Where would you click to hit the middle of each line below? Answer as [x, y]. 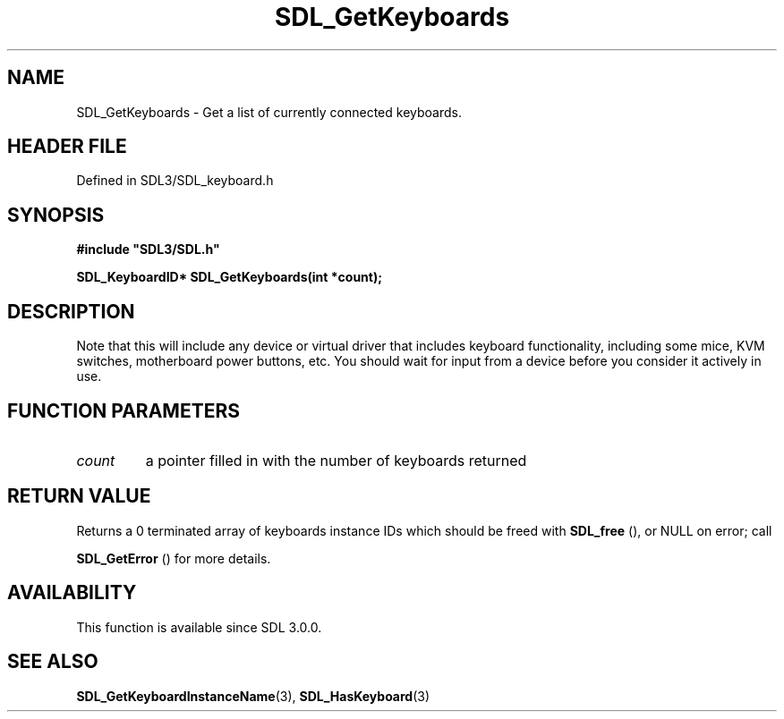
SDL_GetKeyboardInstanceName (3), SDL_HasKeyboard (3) [253, 696]
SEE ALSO [53, 662]
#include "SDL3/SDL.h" [148, 250]
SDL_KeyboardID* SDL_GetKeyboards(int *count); [230, 277]
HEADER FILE [67, 147]
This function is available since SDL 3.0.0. [199, 627]
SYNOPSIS [56, 215]
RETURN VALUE [79, 496]
